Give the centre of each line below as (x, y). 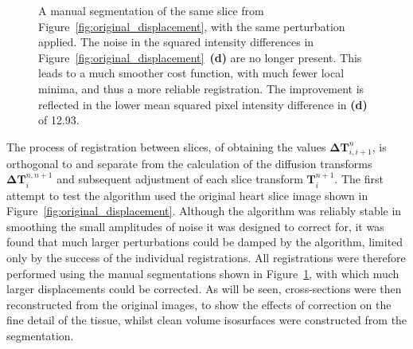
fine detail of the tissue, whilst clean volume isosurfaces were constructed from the (207, 320)
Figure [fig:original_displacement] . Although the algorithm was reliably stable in (204, 211)
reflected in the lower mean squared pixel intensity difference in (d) (203, 104)
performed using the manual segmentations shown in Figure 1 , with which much (203, 273)
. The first (359, 179)
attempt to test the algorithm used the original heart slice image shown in (187, 195)
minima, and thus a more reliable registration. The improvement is (201, 88)
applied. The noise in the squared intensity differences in (176, 42)
